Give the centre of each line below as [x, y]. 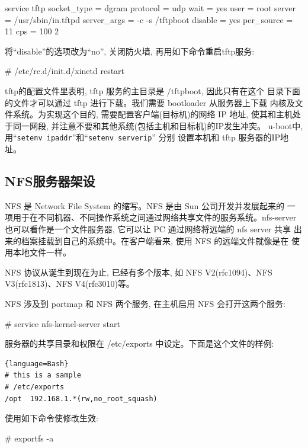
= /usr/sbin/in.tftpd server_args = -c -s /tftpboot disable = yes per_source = [149, 19]
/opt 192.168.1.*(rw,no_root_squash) [81, 399]
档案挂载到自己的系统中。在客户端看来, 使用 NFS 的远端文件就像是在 [155, 240]
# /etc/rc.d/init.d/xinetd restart [65, 71]
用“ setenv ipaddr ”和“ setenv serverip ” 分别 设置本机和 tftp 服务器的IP [143, 137]
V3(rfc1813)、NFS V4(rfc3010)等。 [70, 284]
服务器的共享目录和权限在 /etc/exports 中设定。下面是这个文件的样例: [139, 343]
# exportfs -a [29, 438]
